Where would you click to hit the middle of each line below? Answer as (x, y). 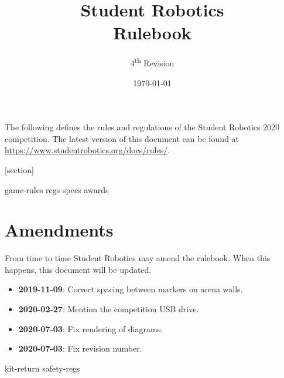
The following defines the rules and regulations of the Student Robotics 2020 (142, 127)
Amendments (59, 230)
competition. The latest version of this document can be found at (122, 138)
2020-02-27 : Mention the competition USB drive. (109, 309)
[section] (19, 169)
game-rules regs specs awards (57, 189)
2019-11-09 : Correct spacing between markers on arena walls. (131, 289)
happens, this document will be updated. (78, 269)
